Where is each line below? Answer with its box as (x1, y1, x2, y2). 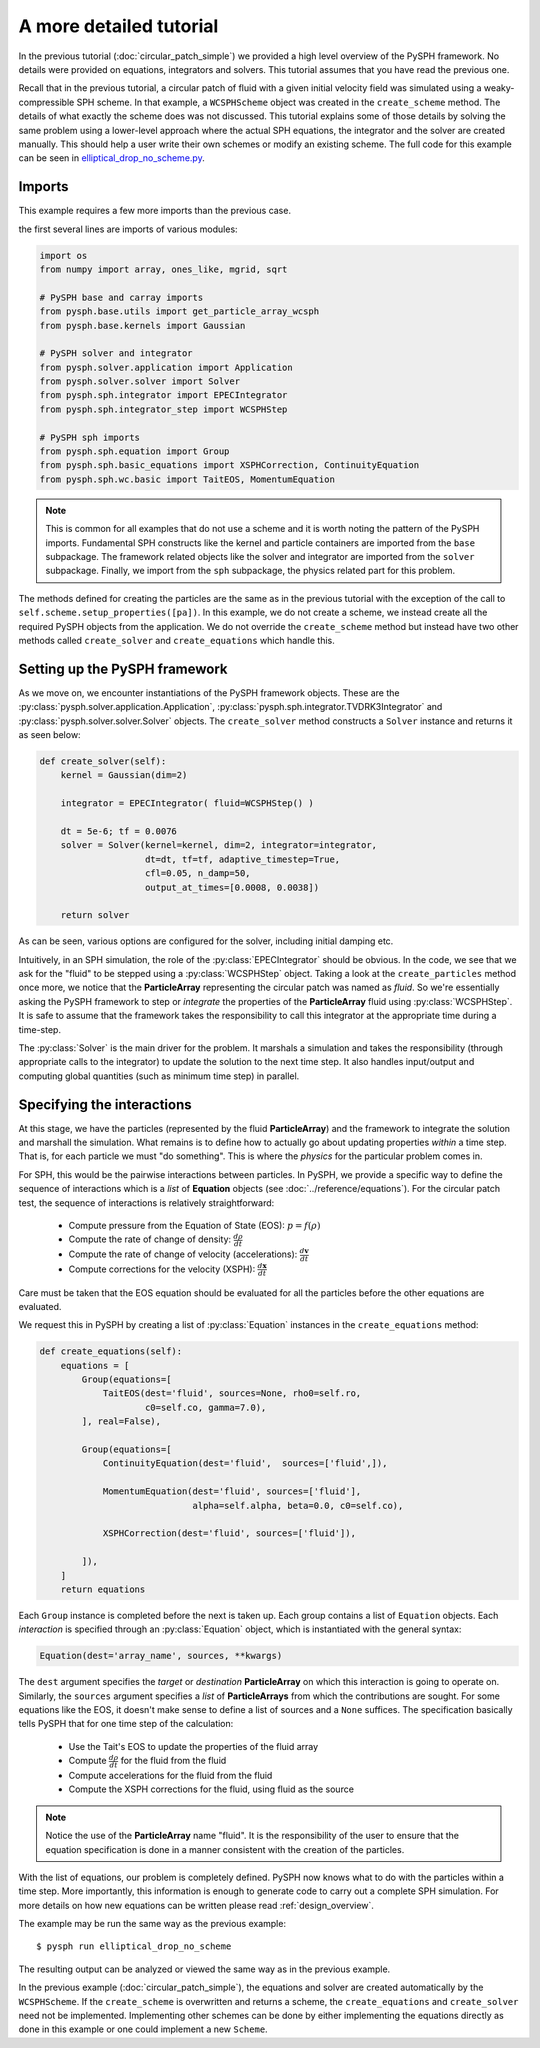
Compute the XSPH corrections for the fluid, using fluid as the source (68, 1783, 355, 1795)
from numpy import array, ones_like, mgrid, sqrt (39, 263, 288, 275)
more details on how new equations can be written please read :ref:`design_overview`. (18, 1899, 375, 1911)
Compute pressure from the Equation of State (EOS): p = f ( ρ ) (68, 1220, 321, 1232)
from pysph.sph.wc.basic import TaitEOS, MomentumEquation (39, 473, 335, 485)
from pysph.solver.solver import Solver (39, 376, 240, 387)
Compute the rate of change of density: (68, 1233, 232, 1245)
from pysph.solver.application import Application (39, 361, 294, 373)
